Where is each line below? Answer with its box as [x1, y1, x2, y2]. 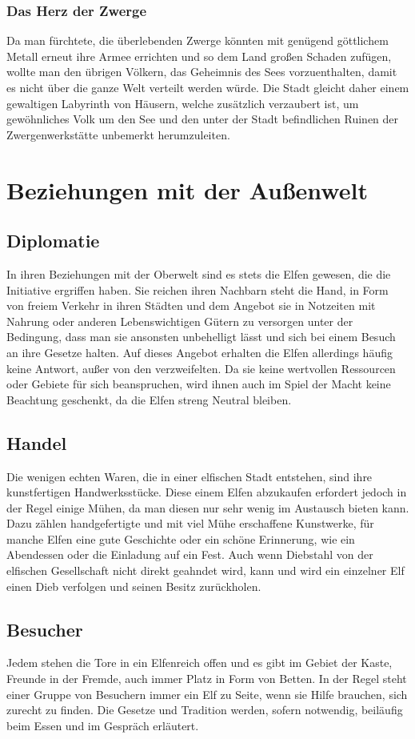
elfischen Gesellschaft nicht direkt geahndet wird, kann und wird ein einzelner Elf [6, 562, 405, 579]
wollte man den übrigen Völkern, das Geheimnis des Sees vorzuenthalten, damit [6, 63, 397, 80]
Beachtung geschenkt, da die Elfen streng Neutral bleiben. [6, 391, 292, 408]
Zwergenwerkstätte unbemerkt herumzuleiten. [6, 126, 230, 143]
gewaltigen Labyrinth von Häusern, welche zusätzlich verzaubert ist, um [6, 94, 359, 111]
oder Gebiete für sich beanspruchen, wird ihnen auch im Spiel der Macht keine [6, 376, 391, 392]
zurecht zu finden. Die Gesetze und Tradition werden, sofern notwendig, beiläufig [6, 701, 403, 718]
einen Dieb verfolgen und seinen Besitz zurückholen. [6, 577, 261, 594]
